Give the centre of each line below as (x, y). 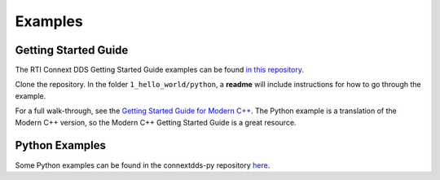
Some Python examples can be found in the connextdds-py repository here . (143, 165)
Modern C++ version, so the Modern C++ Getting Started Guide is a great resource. (156, 122)
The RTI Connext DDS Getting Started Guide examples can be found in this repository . (160, 70)
